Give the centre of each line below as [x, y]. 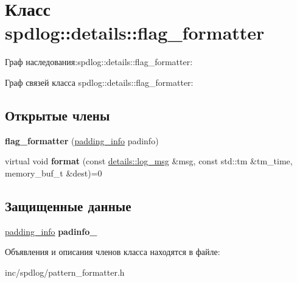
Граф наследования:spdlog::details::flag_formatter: [99, 62]
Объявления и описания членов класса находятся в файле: [113, 252]
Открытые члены [58, 115]
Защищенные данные [68, 205]
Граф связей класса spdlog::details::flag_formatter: [99, 82]
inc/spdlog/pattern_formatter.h [65, 272]
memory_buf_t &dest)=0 [54, 173]
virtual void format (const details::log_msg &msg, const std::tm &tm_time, [149, 161]
